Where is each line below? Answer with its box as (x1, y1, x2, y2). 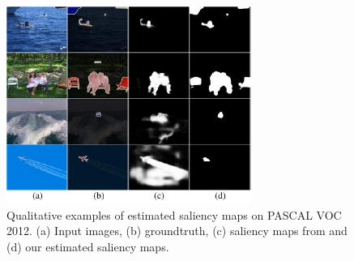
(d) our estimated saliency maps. (6, 237, 169, 255)
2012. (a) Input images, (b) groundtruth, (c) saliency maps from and (6, 222, 348, 239)
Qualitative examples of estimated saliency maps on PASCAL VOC (6, 206, 342, 223)
